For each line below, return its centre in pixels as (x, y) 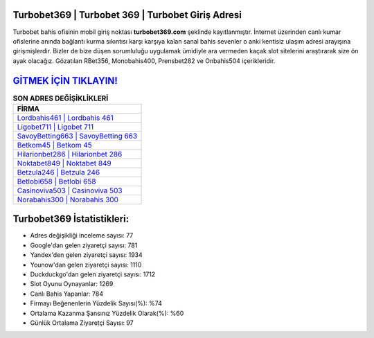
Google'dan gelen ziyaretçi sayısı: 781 (84, 245)
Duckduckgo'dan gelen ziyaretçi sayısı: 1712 (93, 274)
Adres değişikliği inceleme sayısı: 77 (82, 235)
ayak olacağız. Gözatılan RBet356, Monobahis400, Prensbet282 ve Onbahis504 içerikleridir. (144, 61)
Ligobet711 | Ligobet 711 (55, 127)
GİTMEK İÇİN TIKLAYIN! (65, 81)
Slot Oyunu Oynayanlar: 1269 (72, 284)
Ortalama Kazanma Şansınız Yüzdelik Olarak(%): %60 (107, 313)
